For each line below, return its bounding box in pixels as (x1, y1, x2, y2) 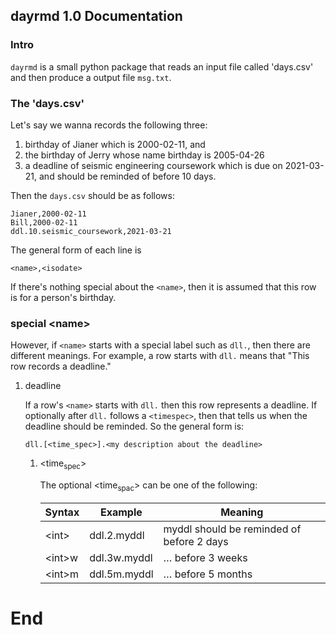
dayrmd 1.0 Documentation (10, 8, 183, 25)
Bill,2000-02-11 (10, 217, 78, 228)
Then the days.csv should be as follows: (10, 189, 175, 201)
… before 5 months (163, 567, 253, 581)
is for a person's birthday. (10, 291, 117, 303)
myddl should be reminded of (163, 522, 302, 536)
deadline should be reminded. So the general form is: (24, 420, 245, 433)
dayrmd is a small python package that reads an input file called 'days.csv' (10, 60, 314, 73)
